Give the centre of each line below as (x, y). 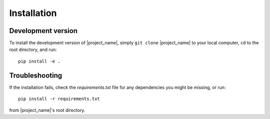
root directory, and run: (33, 49)
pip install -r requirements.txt (59, 99)
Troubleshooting (36, 75)
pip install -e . (39, 61)
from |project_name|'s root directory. (47, 110)
